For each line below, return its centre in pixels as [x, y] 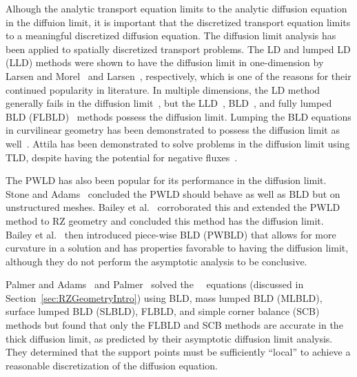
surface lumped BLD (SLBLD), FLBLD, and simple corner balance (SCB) [163, 311]
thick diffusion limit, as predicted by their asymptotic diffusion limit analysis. [169, 338]
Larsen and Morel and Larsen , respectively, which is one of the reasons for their [178, 75]
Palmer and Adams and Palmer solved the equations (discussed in [155, 284]
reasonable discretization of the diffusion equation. [112, 365]
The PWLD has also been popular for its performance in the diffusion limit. [166, 180]
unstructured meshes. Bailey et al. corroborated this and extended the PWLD [173, 207]
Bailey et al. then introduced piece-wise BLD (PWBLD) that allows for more [171, 234]
